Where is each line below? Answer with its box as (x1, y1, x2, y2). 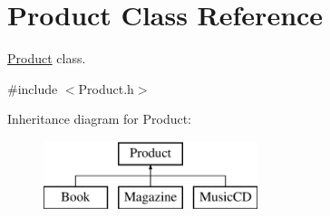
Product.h (78, 79, 134, 98)
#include (7, 79, 58, 98)
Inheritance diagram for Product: (7, 109, 191, 128)
